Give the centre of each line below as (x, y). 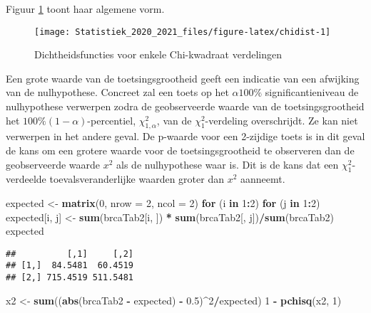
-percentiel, (112, 120)
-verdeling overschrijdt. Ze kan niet (281, 120)
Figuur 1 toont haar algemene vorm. (85, 9)
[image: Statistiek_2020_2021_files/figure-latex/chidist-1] (183, 32)
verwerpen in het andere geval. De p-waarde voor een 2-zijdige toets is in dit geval (185, 136)
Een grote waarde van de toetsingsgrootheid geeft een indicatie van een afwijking (183, 78)
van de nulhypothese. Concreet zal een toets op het (117, 92)
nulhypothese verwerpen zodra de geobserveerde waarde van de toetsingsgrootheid (185, 106)
